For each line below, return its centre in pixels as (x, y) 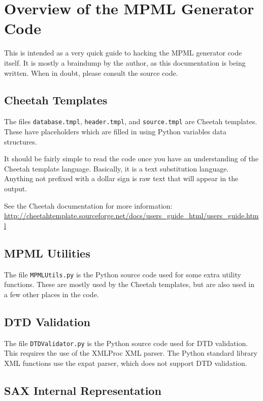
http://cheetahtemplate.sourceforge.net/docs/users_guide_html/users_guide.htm (131, 216)
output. (16, 188)
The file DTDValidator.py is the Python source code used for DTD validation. (126, 343)
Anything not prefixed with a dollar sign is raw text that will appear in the (121, 178)
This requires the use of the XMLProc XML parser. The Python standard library (131, 353)
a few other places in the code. (52, 294)
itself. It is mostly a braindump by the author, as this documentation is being (125, 62)
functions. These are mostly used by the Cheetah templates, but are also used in (129, 284)
